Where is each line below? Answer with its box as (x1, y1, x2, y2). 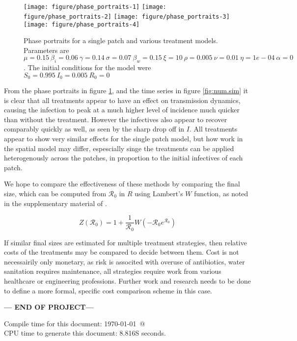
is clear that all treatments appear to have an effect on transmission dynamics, (4, 95, 241, 105)
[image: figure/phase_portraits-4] (24, 21, 140, 28)
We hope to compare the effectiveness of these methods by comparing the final (4, 179, 240, 189)
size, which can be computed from (4, 188, 107, 198)
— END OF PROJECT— (4, 302, 94, 312)
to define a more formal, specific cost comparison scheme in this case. (4, 285, 213, 295)
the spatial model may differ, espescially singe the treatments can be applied (4, 143, 234, 153)
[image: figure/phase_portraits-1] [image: (24, 3, 167, 10)
